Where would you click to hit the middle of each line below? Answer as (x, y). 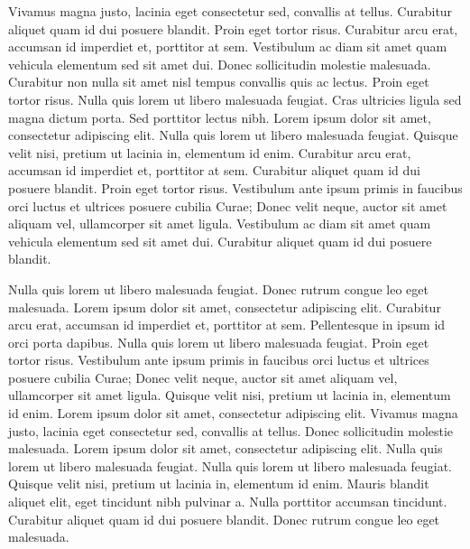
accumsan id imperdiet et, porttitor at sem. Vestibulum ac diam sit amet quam (228, 47)
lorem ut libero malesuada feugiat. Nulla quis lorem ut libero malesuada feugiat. (230, 465)
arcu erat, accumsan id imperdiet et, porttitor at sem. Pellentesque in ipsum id (227, 325)
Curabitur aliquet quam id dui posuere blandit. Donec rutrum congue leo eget (224, 519)
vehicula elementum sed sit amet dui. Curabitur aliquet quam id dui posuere (220, 241)
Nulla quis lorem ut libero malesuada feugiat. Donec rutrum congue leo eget (219, 288)
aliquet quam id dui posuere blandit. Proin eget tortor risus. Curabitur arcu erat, (233, 28)
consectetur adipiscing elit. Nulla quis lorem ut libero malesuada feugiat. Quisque (233, 135)
